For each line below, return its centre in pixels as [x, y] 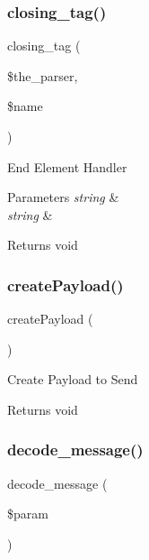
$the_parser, [43, 75]
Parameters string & [63, 197]
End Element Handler [67, 166]
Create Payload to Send [73, 379]
